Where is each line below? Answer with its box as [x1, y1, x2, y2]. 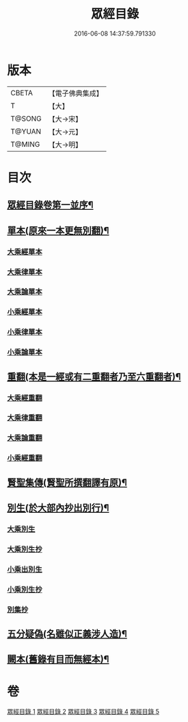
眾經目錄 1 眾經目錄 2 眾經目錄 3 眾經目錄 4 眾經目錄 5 [7, 708, 159, 716]
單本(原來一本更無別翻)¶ [7, 224, 109, 237]
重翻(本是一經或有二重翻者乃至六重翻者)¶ [7, 371, 181, 383]
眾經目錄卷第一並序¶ [7, 200, 94, 211]
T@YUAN [10, 126, 42, 136]
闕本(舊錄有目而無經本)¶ [7, 653, 109, 665]
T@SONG [10, 114, 42, 123]
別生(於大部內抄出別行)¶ [7, 502, 109, 514]
